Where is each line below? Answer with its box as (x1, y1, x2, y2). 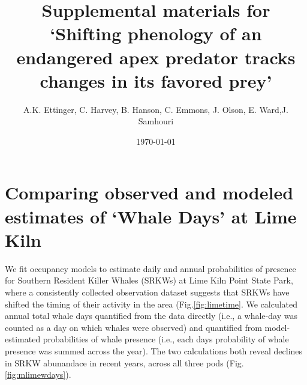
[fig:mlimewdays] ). (5, 368, 71, 381)
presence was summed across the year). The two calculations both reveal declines (5, 344, 303, 357)
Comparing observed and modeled (5, 180, 294, 205)
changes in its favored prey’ (40, 68, 272, 92)
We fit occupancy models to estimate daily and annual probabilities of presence (5, 262, 296, 274)
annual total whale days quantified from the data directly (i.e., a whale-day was (5, 309, 297, 322)
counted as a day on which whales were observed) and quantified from (5, 321, 262, 333)
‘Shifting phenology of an (50, 21, 262, 46)
